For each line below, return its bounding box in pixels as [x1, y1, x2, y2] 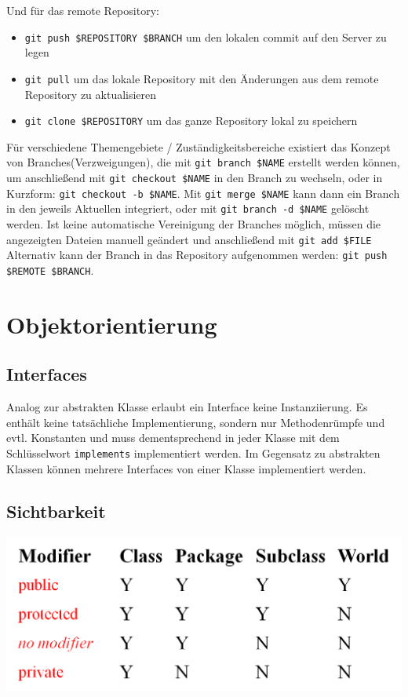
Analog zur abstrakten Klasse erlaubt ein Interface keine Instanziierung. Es [6, 399, 368, 415]
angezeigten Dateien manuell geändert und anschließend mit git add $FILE [6, 231, 372, 247]
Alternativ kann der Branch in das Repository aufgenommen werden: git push [6, 246, 388, 263]
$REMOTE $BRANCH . [6, 261, 94, 278]
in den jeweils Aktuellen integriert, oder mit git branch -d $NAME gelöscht [6, 200, 370, 217]
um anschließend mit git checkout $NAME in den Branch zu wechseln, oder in [6, 170, 383, 185]
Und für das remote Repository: [6, 2, 159, 18]
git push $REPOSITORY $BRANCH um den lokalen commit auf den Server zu [24, 28, 387, 45]
